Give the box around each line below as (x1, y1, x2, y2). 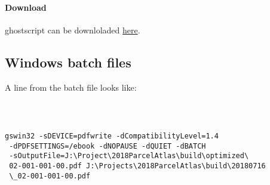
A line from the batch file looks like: (5, 81, 137, 93)
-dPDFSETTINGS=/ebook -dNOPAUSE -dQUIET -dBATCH (9, 141, 206, 150)
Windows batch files (5, 53, 131, 71)
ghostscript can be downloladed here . (5, 23, 140, 36)
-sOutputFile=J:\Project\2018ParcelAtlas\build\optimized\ (9, 152, 249, 161)
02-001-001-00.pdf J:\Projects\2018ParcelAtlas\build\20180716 (9, 162, 266, 171)
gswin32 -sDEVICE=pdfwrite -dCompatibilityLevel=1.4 (5, 132, 219, 141)
